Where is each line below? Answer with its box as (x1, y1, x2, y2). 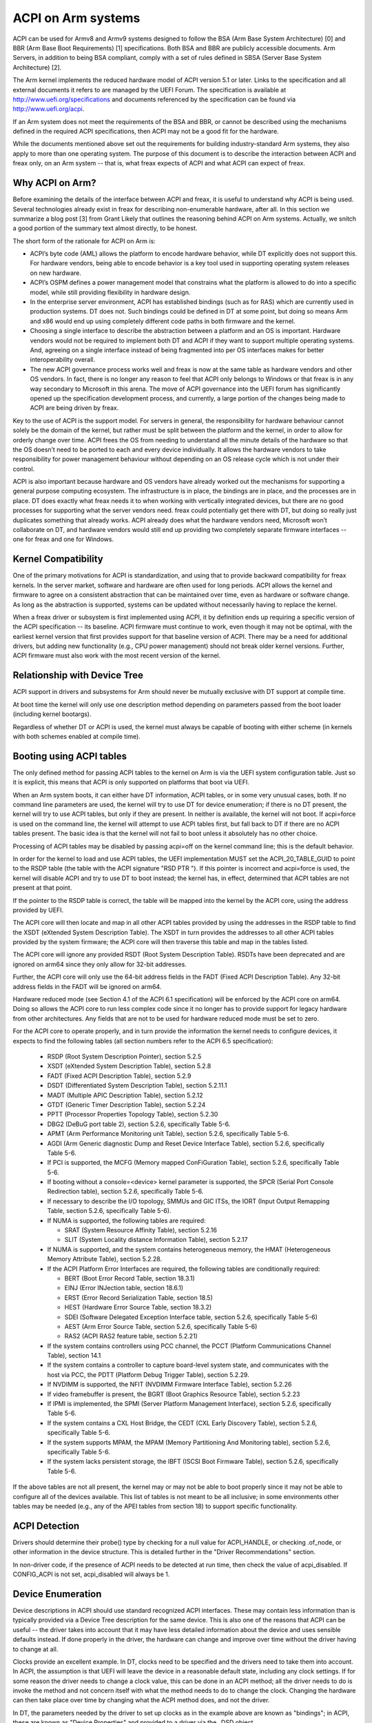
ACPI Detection (12, 1520, 80, 1531)
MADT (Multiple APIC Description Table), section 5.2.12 (47, 1091, 203, 1099)
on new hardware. (30, 269, 82, 277)
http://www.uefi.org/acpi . (12, 105, 85, 113)
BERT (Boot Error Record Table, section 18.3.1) (64, 1274, 196, 1282)
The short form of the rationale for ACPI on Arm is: (12, 236, 156, 245)
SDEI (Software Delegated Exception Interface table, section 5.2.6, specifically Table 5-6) (64, 1313, 318, 1321)
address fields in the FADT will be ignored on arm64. (12, 982, 162, 990)
